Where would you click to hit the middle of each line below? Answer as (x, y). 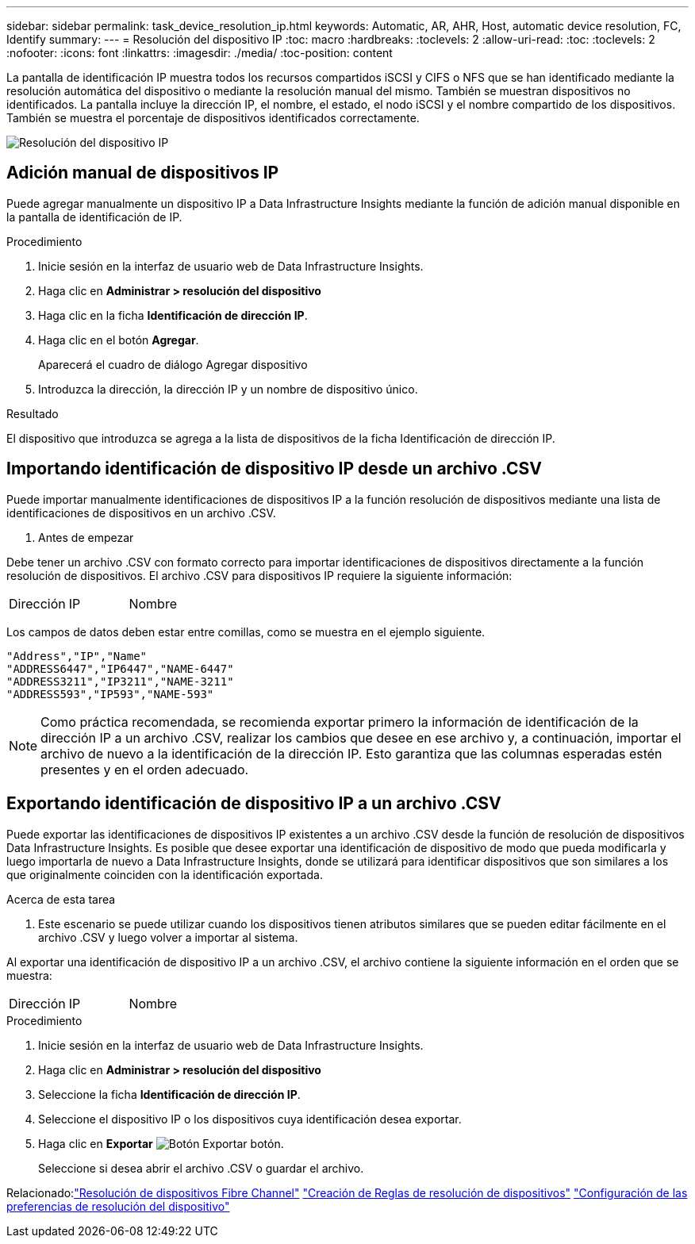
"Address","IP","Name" (77, 656)
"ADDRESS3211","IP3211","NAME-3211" (120, 681)
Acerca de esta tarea (61, 899)
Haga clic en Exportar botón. (161, 1143)
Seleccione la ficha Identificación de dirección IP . (169, 1094)
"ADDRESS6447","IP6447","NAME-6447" (120, 668)
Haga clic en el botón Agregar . (119, 340)
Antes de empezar (86, 537)
